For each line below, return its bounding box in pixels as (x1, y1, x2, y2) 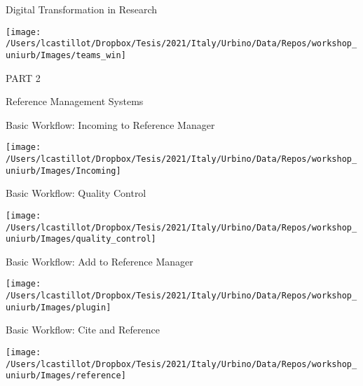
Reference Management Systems (6, 94, 144, 109)
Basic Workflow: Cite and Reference (6, 322, 160, 337)
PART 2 (6, 70, 41, 85)
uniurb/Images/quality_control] (6, 234, 156, 244)
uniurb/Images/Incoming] (6, 165, 121, 176)
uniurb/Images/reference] (6, 371, 126, 381)
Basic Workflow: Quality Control (6, 186, 146, 200)
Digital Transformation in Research (6, 2, 158, 16)
